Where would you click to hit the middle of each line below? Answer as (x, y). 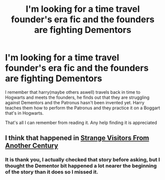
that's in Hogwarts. (24, 113)
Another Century (32, 146)
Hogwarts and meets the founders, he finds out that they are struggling (77, 97)
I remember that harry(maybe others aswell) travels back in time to (73, 92)
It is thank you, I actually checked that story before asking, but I (82, 160)
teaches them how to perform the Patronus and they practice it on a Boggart (82, 108)
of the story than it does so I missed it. (52, 172)
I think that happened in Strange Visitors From (77, 138)
